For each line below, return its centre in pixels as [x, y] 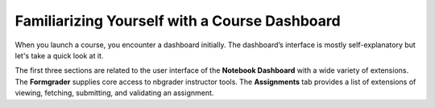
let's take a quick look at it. [59, 55]
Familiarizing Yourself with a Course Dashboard [178, 21]
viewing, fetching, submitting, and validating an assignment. [114, 93]
